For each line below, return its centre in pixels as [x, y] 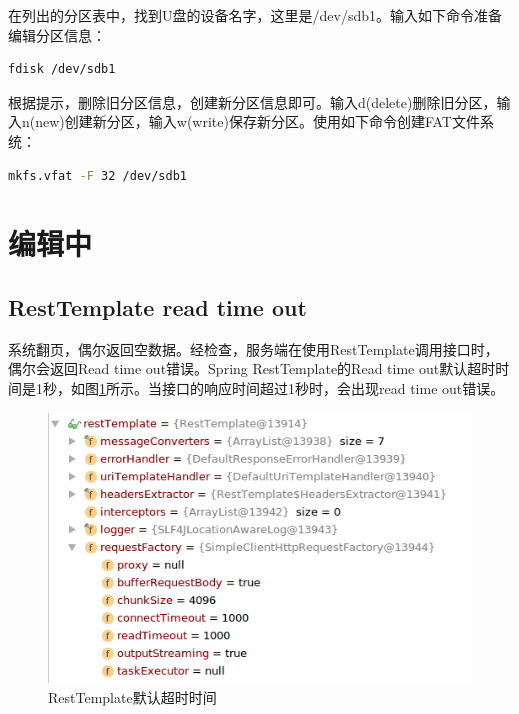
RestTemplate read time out [157, 306]
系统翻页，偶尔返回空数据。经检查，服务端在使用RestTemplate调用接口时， [253, 348]
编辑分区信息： [57, 34]
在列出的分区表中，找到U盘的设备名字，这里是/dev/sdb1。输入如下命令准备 [255, 15]
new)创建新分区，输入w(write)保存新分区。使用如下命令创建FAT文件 [257, 121]
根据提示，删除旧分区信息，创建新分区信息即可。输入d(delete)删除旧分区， [252, 101]
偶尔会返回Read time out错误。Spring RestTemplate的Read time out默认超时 [252, 368]
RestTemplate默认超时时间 [132, 696]
